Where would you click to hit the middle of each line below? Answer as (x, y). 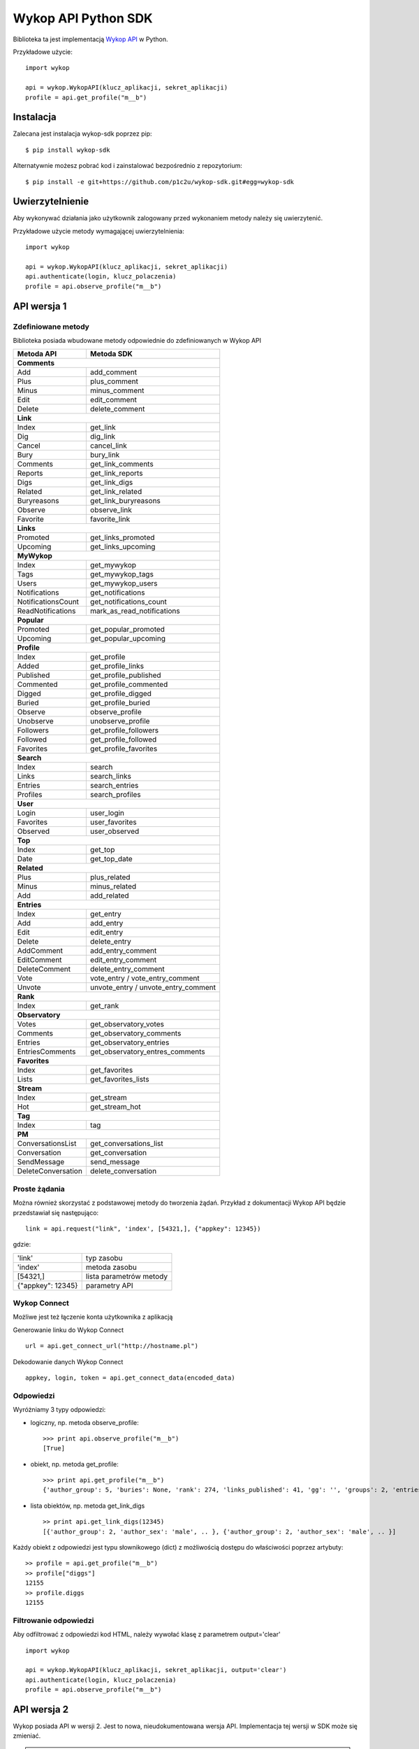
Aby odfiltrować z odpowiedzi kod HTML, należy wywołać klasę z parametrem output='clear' (147, 1634)
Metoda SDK (111, 354)
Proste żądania (39, 1189)
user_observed (115, 831)
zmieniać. (27, 1736)
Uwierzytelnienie (51, 202)
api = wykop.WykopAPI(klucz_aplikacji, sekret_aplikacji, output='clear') (156, 1670)
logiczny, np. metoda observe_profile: (84, 1422)
